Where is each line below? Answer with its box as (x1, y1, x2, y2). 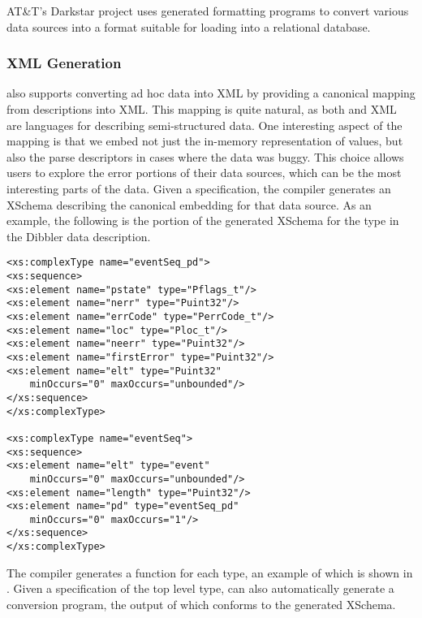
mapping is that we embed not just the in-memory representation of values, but (6, 132, 403, 149)
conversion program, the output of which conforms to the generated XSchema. (6, 595, 396, 612)
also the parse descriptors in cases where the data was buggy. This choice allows (6, 148, 404, 165)
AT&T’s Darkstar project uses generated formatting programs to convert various (6, 2, 409, 19)
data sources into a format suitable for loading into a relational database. (6, 18, 371, 35)
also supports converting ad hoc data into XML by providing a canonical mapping (6, 84, 416, 102)
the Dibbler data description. (6, 227, 151, 244)
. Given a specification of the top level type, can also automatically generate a (6, 580, 394, 597)
